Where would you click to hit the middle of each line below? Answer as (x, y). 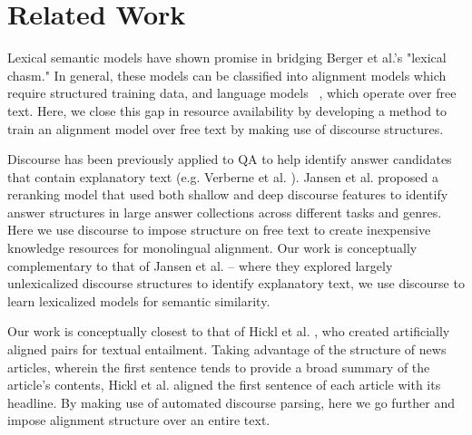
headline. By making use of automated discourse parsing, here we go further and (231, 402)
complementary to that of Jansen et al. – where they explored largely (200, 265)
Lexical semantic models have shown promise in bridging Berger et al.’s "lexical (227, 58)
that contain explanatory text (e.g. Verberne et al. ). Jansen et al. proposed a (223, 176)
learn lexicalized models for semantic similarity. (139, 300)
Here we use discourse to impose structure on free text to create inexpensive (219, 230)
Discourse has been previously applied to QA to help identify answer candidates (230, 159)
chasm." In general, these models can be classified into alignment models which (227, 75)
